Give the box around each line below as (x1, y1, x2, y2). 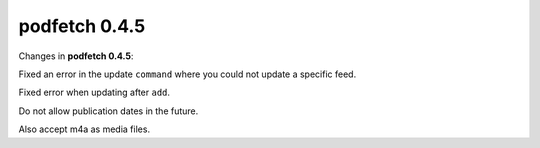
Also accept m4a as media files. (18, 123, 150, 135)
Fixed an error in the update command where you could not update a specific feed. (18, 68, 357, 80)
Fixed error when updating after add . (18, 86, 170, 99)
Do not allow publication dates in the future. (18, 105, 199, 117)
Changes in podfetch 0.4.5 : (18, 50, 134, 62)
